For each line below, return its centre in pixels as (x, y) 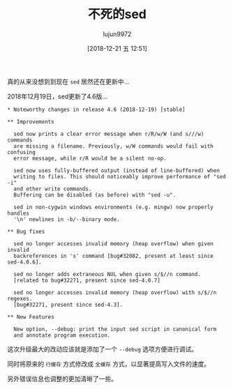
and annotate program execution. (62, 335)
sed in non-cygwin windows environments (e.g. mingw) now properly (114, 207)
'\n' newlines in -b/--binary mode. (67, 219)
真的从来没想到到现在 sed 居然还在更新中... (68, 82)
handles (18, 213)
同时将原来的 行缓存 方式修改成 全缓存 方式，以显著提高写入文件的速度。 (109, 364)
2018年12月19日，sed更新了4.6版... (58, 96)
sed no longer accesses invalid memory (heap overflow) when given (114, 244)
